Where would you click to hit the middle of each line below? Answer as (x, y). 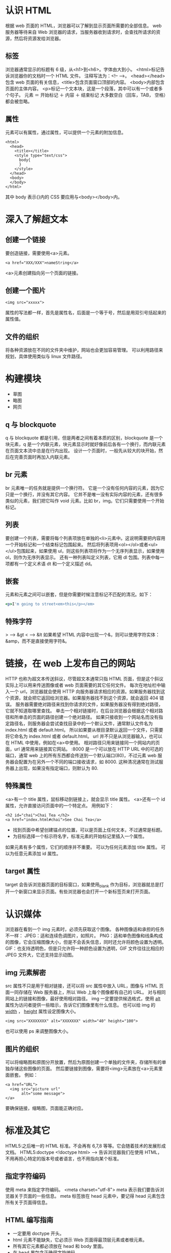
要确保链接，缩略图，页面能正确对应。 (45, 1108)
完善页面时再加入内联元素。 (43, 457)
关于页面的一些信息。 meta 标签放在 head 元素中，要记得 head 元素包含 (90, 1196)
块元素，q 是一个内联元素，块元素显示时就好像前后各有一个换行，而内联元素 (86, 444)
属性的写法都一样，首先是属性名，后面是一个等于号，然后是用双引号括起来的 (86, 313)
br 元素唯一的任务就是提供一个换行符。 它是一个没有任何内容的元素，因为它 (85, 488)
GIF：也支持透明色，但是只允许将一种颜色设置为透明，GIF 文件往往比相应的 (85, 948)
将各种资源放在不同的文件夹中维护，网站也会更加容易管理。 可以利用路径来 (84, 350)
